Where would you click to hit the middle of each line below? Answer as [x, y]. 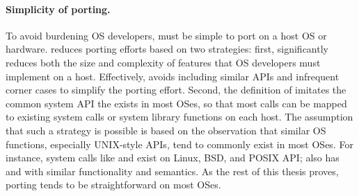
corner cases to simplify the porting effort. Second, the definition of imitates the [176, 90]
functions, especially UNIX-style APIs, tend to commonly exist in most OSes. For [179, 144]
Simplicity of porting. [58, 9]
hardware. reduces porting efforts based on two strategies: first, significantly [167, 49]
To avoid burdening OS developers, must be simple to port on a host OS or [166, 35]
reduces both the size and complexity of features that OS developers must [163, 62]
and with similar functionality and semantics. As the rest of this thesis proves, [172, 171]
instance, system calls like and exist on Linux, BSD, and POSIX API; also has [173, 158]
